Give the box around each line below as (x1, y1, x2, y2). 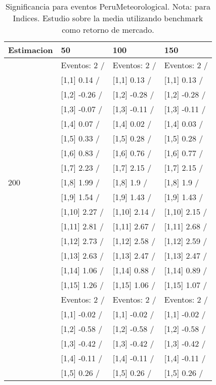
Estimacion (8, 44, 53, 56)
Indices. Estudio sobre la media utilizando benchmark (13, 12, 203, 24)
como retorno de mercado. (62, 24, 154, 35)
